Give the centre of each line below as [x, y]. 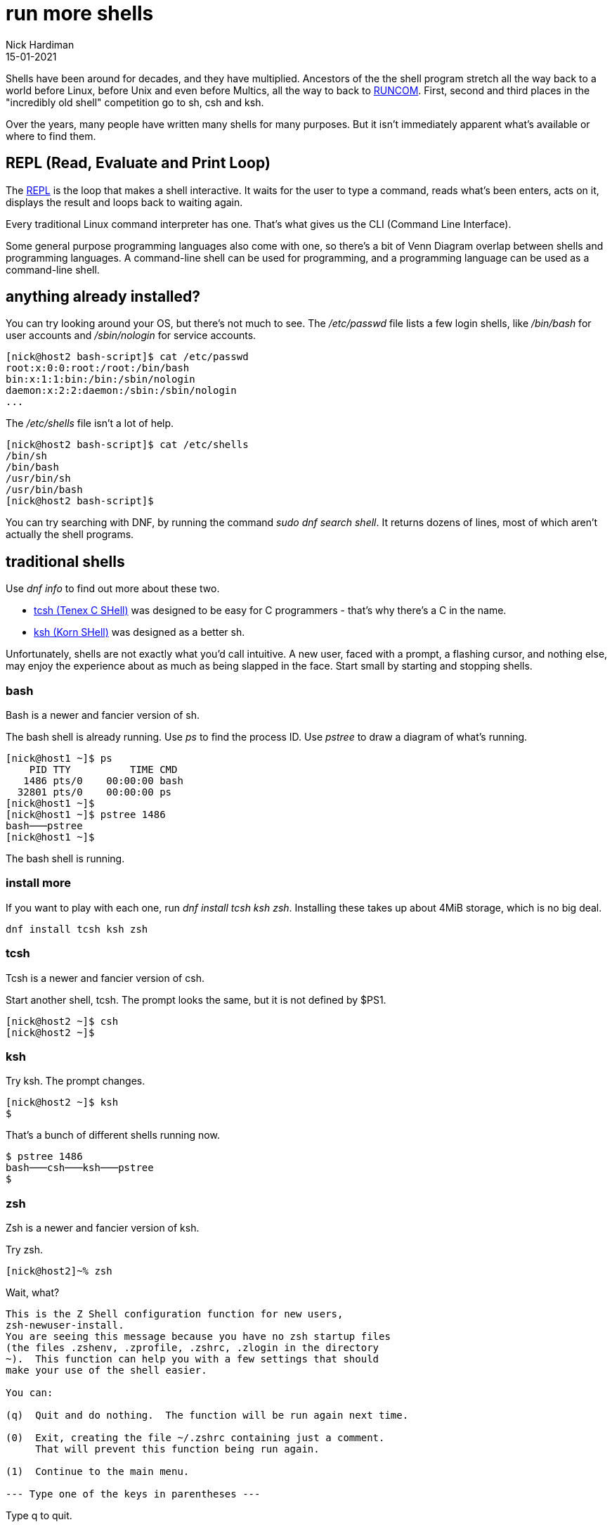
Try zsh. [24, 1250]
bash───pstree [44, 826]
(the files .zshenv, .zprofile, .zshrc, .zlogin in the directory [193, 1348]
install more [39, 883]
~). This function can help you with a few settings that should [193, 1359]
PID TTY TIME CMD [103, 770]
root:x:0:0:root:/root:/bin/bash [98, 368]
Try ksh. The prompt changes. [76, 1081]
